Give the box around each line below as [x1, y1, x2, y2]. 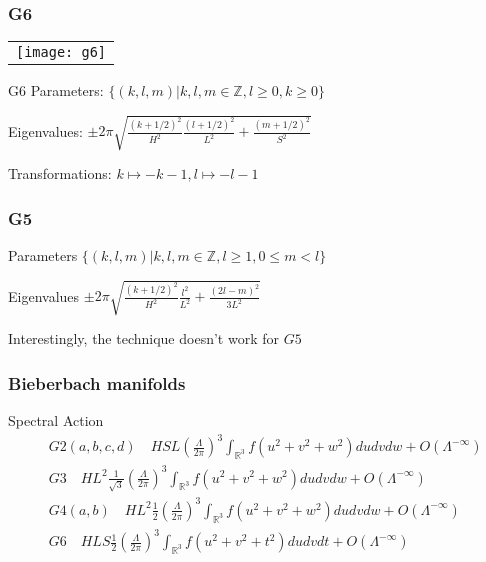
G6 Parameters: [8, 80, 104, 101]
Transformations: [8, 163, 112, 184]
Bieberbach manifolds [8, 370, 186, 395]
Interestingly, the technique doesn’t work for [8, 328, 279, 349]
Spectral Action [8, 410, 104, 431]
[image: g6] [16, 44, 107, 61]
